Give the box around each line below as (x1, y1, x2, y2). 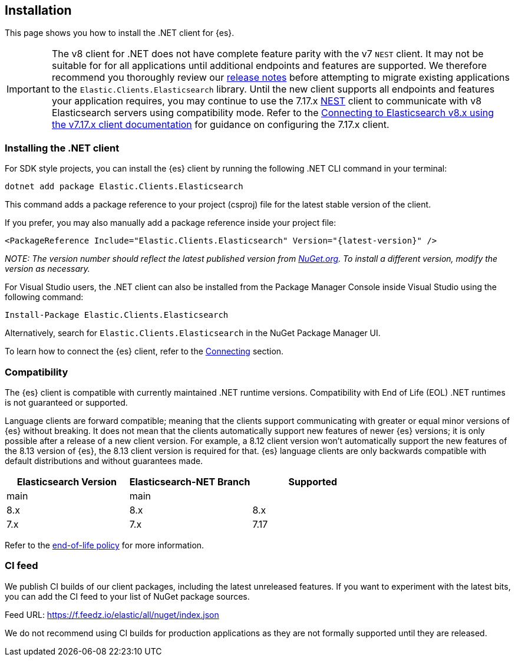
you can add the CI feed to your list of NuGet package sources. (5, 591, 250, 601)
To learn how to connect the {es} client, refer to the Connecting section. (5, 346, 284, 357)
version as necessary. (5, 264, 90, 274)
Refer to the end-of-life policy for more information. (5, 540, 204, 550)
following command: (5, 292, 84, 302)
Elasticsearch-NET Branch (129, 475, 250, 488)
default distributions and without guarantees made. (5, 455, 203, 466)
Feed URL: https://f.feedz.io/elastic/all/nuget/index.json (5, 609, 219, 620)
